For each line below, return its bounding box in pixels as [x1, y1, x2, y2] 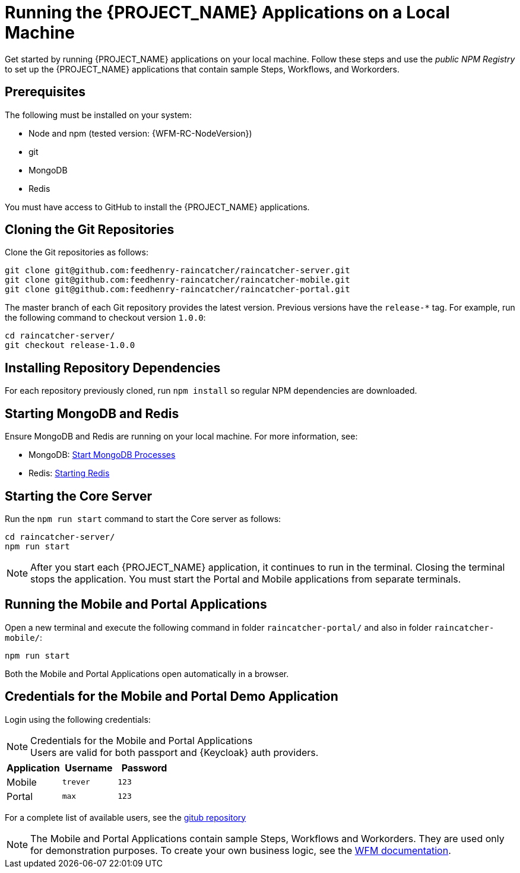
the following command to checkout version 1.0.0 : [5, 312, 206, 323]
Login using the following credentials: [5, 714, 151, 725]
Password [121, 761, 167, 774]
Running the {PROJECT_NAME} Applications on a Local [5, 2, 450, 23]
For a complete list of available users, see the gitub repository [5, 812, 246, 823]
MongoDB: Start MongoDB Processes [28, 450, 176, 460]
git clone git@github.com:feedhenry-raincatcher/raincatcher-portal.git [5, 284, 350, 295]
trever [62, 777, 90, 787]
